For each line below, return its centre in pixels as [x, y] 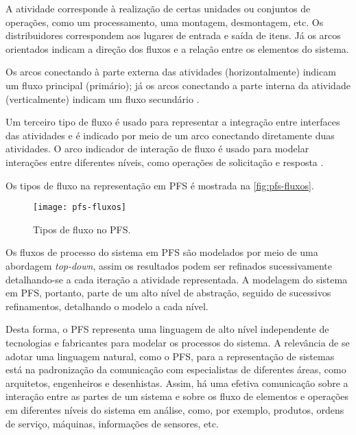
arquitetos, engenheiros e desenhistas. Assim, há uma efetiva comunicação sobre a [177, 383]
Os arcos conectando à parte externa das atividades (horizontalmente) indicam [171, 72]
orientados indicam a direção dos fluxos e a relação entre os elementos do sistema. [177, 48]
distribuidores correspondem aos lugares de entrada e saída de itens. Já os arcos [173, 35]
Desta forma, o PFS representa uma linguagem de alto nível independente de [167, 329]
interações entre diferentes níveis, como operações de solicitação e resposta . [165, 162]
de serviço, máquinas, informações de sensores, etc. [112, 423]
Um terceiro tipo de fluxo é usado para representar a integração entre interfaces [173, 122]
